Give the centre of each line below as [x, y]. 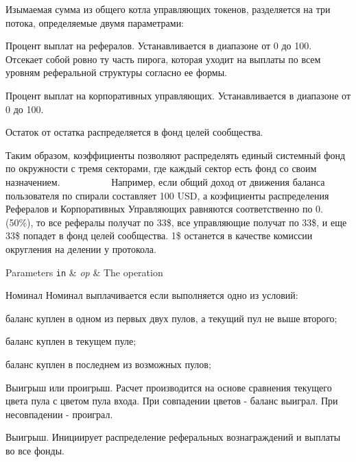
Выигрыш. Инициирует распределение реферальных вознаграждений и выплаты [173, 437]
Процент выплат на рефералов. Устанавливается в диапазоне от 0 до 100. [159, 46]
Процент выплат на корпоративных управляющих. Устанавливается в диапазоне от [178, 95]
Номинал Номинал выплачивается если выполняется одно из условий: [152, 295]
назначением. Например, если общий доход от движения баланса [165, 181]
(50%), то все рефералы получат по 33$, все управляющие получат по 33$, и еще [176, 222]
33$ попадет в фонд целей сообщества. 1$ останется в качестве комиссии [159, 235]
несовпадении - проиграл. [59, 414]
